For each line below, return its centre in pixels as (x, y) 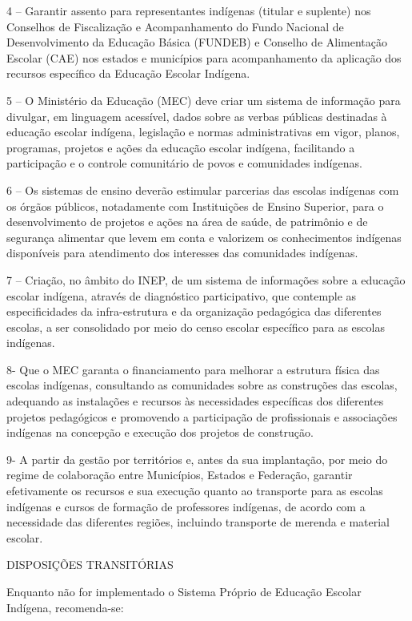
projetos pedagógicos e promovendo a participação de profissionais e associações (202, 416)
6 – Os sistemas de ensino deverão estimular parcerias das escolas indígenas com (203, 190)
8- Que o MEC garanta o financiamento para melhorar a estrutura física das (193, 369)
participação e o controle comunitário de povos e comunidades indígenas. (184, 163)
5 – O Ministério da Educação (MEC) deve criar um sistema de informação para (204, 100)
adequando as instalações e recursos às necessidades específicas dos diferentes (195, 401)
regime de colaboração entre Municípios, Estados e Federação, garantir (180, 475)
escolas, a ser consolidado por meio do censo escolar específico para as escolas (196, 327)
